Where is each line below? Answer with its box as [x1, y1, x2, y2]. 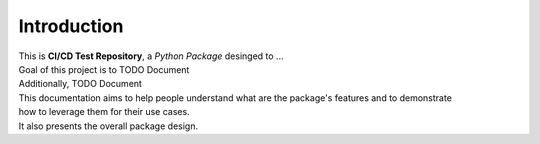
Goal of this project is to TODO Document [18, 63, 190, 75]
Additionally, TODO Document [18, 78, 142, 90]
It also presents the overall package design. [18, 120, 199, 132]
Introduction [18, 15, 124, 37]
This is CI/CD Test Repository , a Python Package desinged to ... [18, 50, 284, 62]
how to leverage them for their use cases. [18, 106, 190, 118]
